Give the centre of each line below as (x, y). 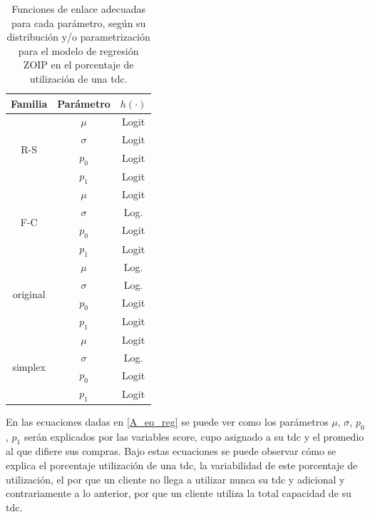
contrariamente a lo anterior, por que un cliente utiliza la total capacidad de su (179, 493)
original (29, 294)
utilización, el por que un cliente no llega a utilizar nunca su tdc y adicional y (175, 479)
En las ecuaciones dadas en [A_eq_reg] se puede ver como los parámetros (167, 421)
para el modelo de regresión (78, 50)
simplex (29, 367)
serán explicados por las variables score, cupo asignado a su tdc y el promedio (194, 436)
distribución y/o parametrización (78, 37)
